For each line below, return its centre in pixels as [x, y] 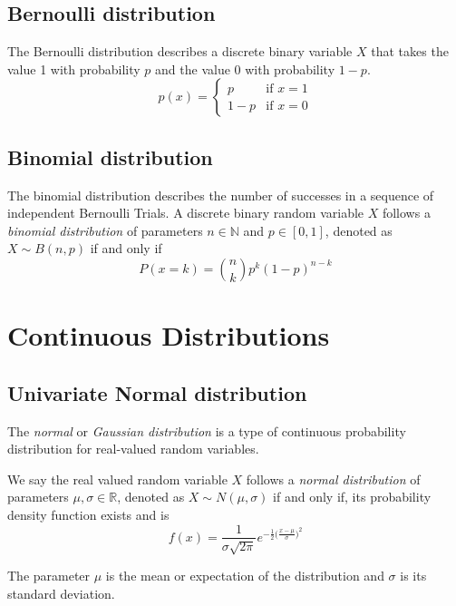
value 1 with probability [74, 68]
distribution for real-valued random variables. [133, 449]
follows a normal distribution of [333, 479]
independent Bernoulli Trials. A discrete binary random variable [186, 213]
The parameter [49, 575]
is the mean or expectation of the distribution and [245, 575]
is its [413, 575]
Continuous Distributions [169, 335]
